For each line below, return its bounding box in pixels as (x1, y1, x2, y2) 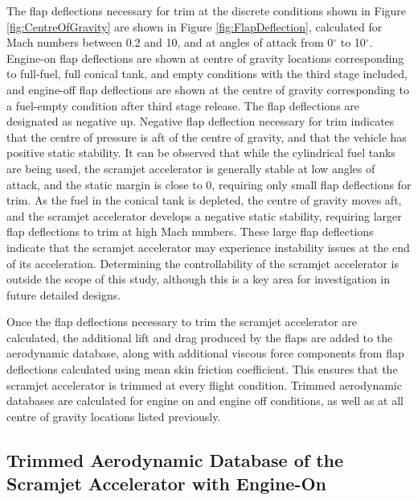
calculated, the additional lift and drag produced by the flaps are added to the (6, 329, 393, 345)
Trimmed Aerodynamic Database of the (6, 447, 344, 472)
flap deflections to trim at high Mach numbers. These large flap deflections (6, 223, 374, 240)
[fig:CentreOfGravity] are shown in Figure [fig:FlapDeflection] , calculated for (6, 18, 383, 35)
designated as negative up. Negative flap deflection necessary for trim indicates (6, 113, 395, 130)
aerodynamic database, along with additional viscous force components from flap (6, 345, 404, 362)
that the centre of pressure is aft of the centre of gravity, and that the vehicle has (6, 128, 407, 145)
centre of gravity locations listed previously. (6, 407, 221, 424)
